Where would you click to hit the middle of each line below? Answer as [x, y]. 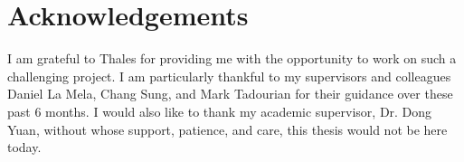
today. [24, 147]
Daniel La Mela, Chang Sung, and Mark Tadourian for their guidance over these [230, 94]
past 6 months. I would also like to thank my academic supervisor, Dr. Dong [220, 111]
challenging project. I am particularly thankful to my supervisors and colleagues [229, 76]
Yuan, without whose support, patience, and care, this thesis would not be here [227, 129]
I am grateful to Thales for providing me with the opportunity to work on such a [232, 58]
